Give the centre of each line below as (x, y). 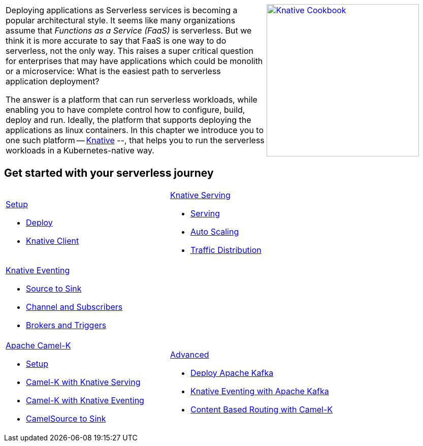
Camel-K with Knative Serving (83, 382)
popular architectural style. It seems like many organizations (121, 20)
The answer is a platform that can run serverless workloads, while (132, 100)
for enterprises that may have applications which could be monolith (134, 61)
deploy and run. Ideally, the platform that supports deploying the (128, 120)
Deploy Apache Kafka (232, 373)
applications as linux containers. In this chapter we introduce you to (135, 130)
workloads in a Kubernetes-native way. (80, 150)
